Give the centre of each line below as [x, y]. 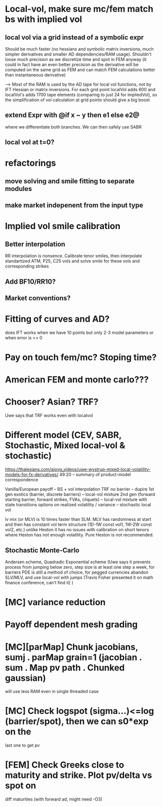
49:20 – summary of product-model [95, 475]
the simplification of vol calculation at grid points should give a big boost [78, 100]
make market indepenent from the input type [74, 205]
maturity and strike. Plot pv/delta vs [79, 775]
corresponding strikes [27, 266]
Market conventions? [38, 298]
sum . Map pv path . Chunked [65, 667]
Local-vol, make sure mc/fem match [79, 9]
